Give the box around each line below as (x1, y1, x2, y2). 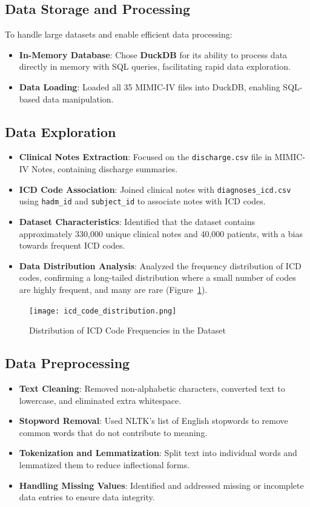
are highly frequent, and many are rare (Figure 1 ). (19, 283, 208, 295)
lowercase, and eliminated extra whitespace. (19, 394, 182, 406)
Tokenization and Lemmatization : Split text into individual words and (19, 446, 297, 459)
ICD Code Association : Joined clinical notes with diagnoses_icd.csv (19, 183, 291, 195)
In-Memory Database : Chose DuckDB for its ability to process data (19, 48, 288, 61)
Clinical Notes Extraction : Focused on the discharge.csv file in (19, 150, 272, 163)
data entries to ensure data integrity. (19, 491, 155, 503)
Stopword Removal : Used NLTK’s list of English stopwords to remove (19, 414, 288, 427)
